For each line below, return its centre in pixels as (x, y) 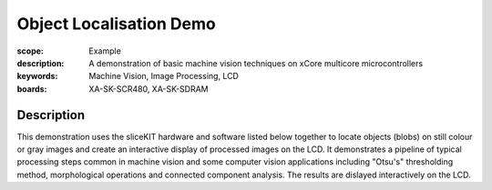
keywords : (37, 76)
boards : (32, 89)
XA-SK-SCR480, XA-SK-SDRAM (149, 89)
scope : (31, 51)
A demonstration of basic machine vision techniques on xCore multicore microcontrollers (256, 63)
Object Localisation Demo (116, 24)
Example (105, 51)
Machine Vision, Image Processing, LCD (164, 76)
